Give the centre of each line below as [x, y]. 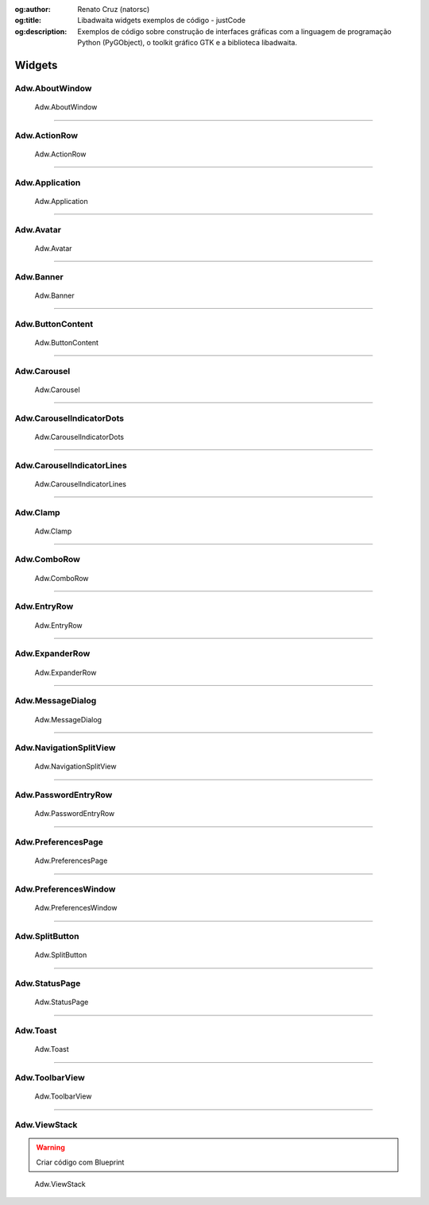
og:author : [33, 9]
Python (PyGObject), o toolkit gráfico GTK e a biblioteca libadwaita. [187, 43]
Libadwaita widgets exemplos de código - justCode [162, 21]
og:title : [28, 21]
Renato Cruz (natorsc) [114, 9]
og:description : [41, 31]
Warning [50, 1148]
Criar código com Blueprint [80, 1162]
